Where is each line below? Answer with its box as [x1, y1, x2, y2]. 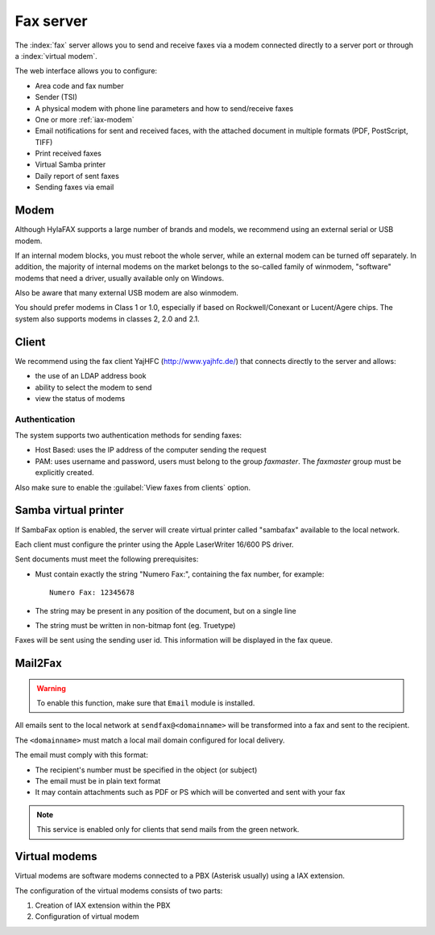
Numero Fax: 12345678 [49, 588, 135, 598]
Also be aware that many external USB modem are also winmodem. [14, 288, 239, 298]
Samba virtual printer [14, 503, 124, 517]
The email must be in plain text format [35, 776, 161, 786]
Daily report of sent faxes [35, 171, 120, 180]
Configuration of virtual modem [35, 912, 140, 921]
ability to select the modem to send [35, 383, 152, 392]
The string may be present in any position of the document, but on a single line [35, 606, 297, 615]
